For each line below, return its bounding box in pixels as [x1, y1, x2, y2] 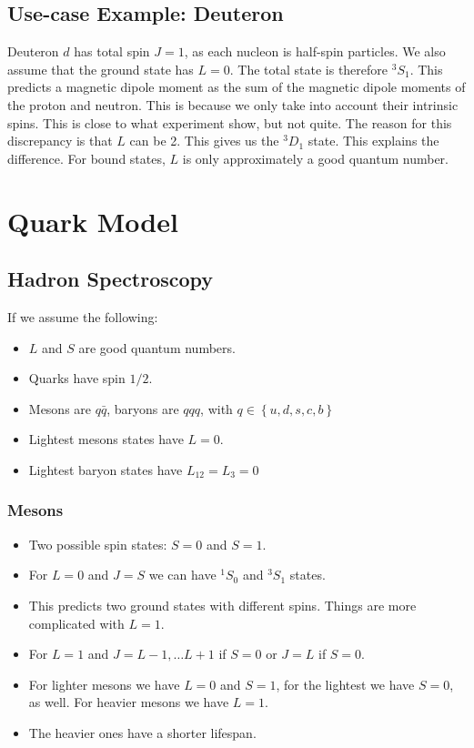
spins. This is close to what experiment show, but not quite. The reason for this [7, 113, 452, 132]
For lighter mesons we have [28, 674, 180, 693]
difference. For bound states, [7, 148, 166, 167]
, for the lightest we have [276, 674, 415, 693]
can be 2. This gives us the [129, 131, 279, 150]
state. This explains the [308, 131, 439, 150]
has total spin [74, 42, 150, 61]
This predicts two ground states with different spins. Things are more [28, 595, 417, 614]
